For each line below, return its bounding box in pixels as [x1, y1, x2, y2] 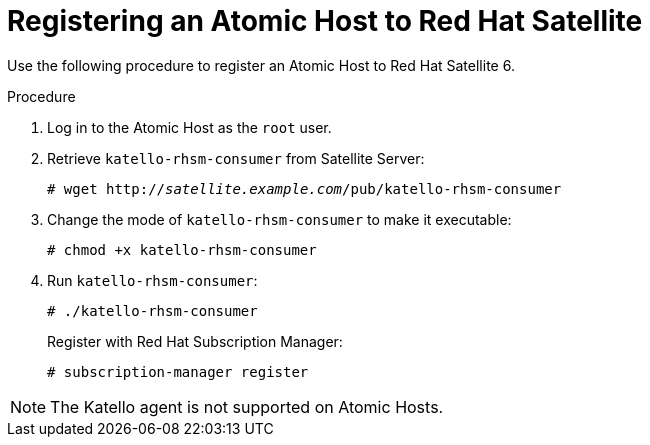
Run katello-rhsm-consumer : [47, 271, 258, 289]
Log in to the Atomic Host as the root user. [47, 118, 332, 136]
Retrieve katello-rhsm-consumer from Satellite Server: [47, 149, 425, 167]
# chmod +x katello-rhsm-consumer [47, 241, 317, 258]
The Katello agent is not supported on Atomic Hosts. [50, 396, 444, 417]
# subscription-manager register [47, 363, 309, 380]
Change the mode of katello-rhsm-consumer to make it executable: [47, 210, 512, 228]
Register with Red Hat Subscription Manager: [47, 332, 343, 350]
